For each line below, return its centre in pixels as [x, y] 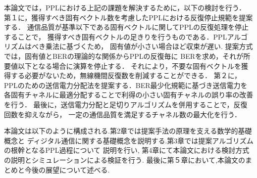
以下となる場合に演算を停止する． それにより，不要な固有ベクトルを [129, 66]
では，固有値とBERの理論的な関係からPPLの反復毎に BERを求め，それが [124, 56]
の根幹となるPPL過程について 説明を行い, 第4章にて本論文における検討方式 [127, 150]
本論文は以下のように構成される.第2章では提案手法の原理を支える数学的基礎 [128, 131]
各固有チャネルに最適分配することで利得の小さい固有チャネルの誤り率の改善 [129, 95]
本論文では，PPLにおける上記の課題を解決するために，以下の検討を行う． [125, 7]
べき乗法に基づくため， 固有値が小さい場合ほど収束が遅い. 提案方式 [142, 46]
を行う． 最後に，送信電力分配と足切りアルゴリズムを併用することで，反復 [126, 104]
